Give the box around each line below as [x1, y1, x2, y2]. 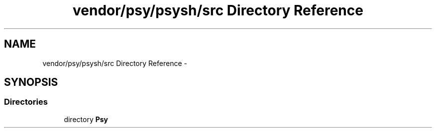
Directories [4, 97, 48, 107]
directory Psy [64, 115, 109, 124]
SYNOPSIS [4, 76, 58, 89]
